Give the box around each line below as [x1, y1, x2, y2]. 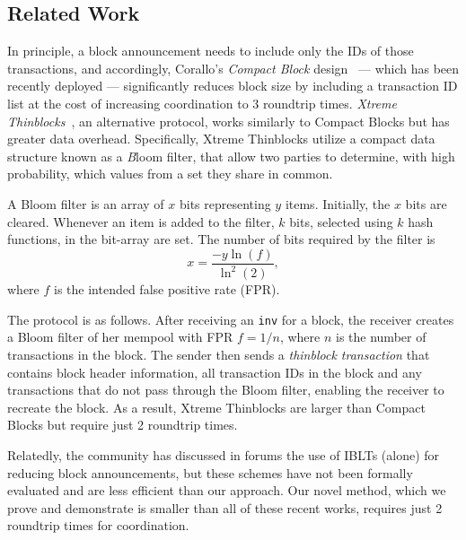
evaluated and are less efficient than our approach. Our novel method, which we [7, 481, 446, 500]
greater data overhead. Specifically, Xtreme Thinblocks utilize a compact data [7, 129, 435, 148]
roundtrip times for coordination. [7, 516, 189, 535]
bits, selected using [289, 212, 393, 231]
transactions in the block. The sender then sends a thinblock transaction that [7, 344, 430, 363]
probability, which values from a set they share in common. [7, 164, 333, 183]
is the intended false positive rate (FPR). [54, 280, 280, 299]
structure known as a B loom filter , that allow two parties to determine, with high [7, 146, 455, 165]
